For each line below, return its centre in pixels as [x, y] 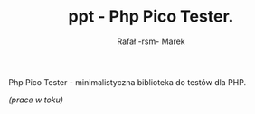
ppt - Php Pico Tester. [151, 17]
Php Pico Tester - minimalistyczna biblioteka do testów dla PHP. [127, 82]
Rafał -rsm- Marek [151, 41]
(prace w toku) [36, 100]
